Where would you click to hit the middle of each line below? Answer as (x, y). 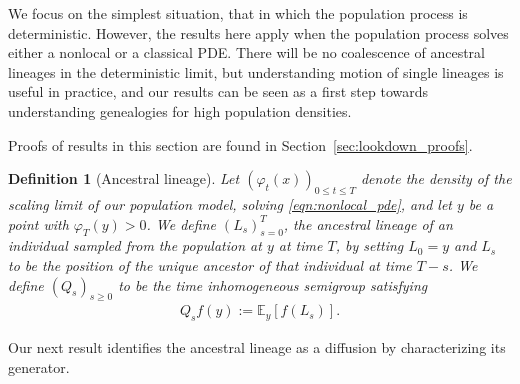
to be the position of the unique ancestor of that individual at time (210, 264)
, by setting (369, 245)
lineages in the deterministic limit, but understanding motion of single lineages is (256, 71)
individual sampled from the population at (135, 245)
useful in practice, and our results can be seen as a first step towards (218, 91)
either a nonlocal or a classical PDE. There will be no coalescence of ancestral (246, 52)
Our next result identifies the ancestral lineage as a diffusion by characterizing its (257, 347)
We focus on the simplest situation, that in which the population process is (238, 13)
